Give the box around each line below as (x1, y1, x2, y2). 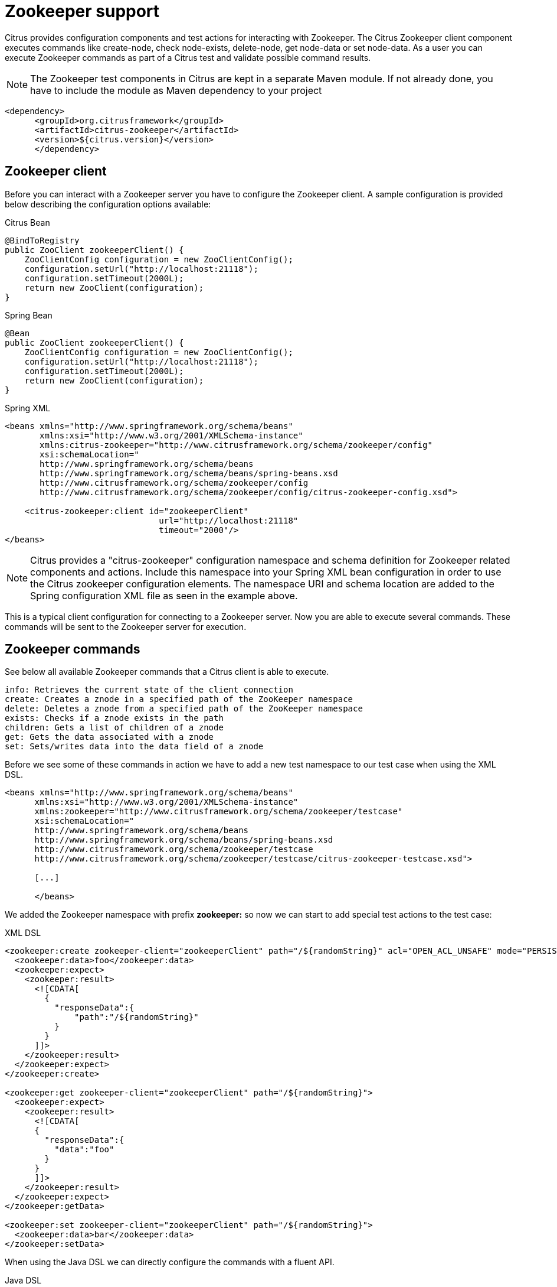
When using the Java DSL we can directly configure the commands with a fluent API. (5, 1257, 335, 1267)
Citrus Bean (5, 217, 50, 227)
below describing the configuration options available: (5, 199, 211, 209)
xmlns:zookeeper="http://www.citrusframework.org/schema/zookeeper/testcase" (34, 807, 403, 817)
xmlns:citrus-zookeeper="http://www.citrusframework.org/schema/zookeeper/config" (40, 440, 433, 450)
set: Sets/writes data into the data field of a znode (5, 742, 264, 752)
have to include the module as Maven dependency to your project (30, 84, 322, 96)
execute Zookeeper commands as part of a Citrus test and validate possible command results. (5, 52, 371, 63)
